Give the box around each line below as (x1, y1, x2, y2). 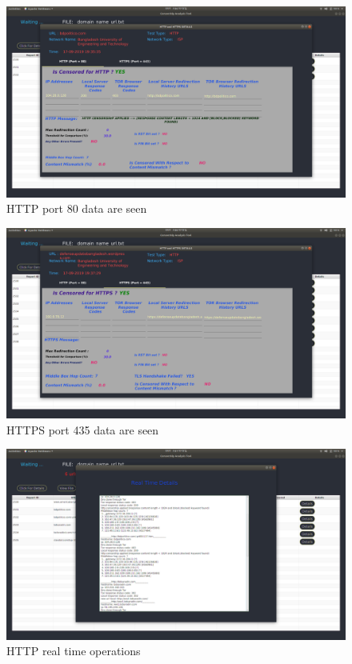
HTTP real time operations (6, 642, 141, 659)
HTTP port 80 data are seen (6, 200, 147, 217)
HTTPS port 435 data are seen (6, 421, 159, 438)
